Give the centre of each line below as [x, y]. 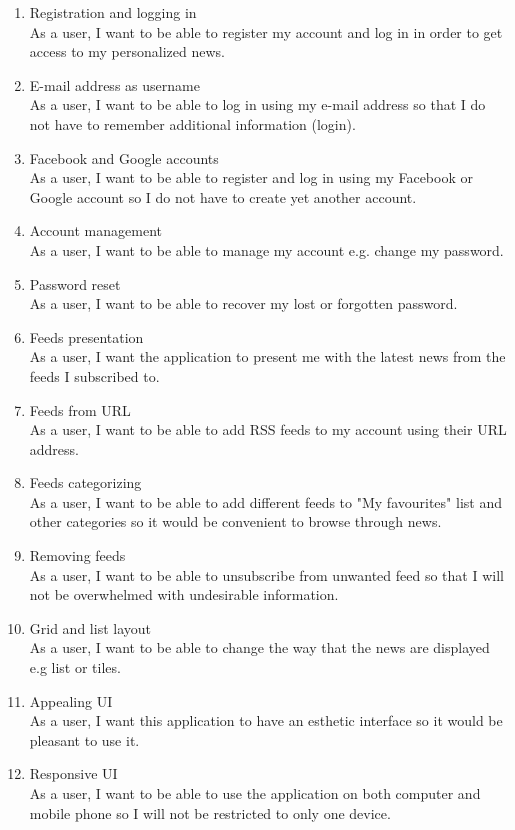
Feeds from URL [80, 409]
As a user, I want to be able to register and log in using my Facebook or [251, 177]
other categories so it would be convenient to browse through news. [235, 521]
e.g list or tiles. [75, 667]
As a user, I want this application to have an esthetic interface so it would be [266, 720]
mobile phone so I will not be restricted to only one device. [210, 812]
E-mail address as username [114, 84]
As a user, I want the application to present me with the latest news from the [267, 356]
